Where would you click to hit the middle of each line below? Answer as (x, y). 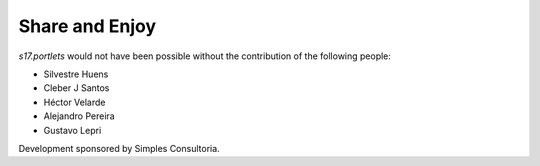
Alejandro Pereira (79, 116)
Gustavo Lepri (72, 130)
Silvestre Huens (76, 74)
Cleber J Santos (76, 88)
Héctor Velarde (74, 102)
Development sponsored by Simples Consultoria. (119, 148)
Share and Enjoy (87, 26)
